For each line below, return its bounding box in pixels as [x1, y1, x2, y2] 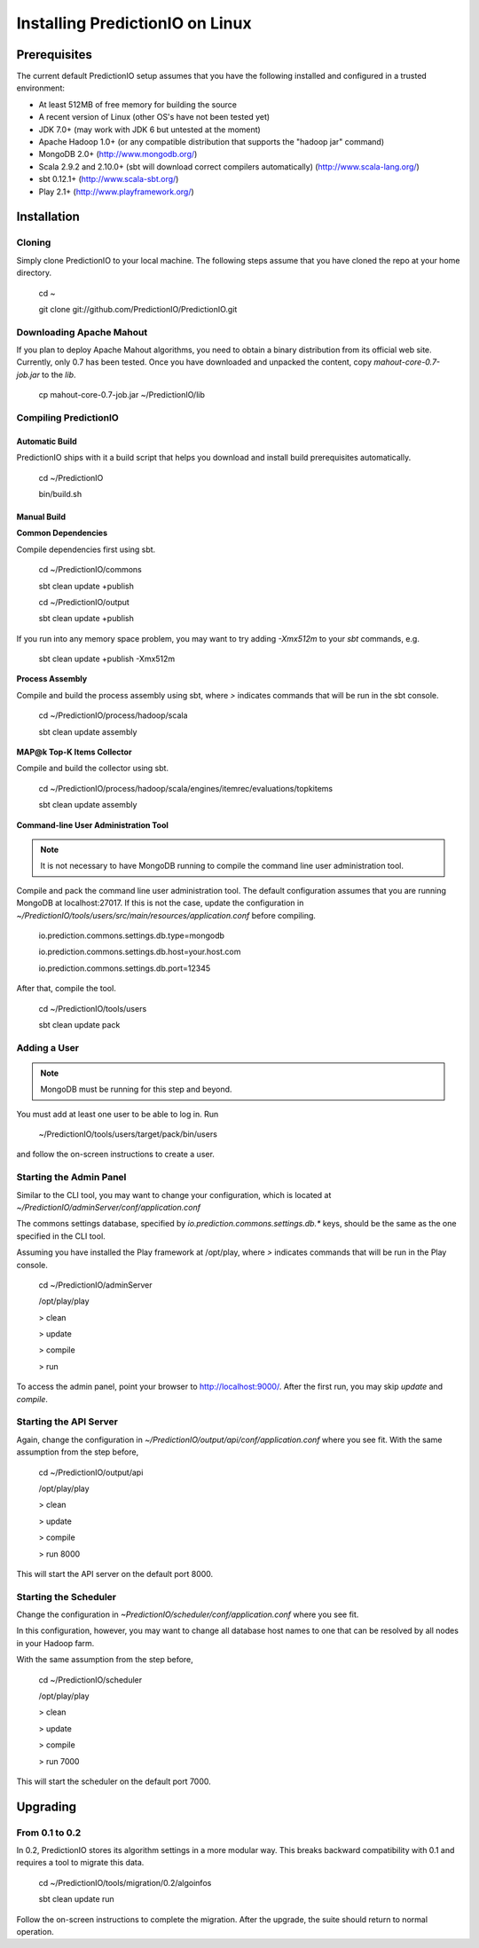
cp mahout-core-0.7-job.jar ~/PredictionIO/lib [38, 390, 206, 400]
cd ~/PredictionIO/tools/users [38, 1003, 147, 1013]
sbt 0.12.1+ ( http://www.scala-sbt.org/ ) [38, 174, 179, 185]
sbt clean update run [38, 1894, 114, 1905]
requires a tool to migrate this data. [16, 1857, 145, 1868]
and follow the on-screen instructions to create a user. [16, 1149, 215, 1160]
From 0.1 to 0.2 [16, 1826, 82, 1839]
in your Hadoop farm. [16, 1637, 95, 1648]
